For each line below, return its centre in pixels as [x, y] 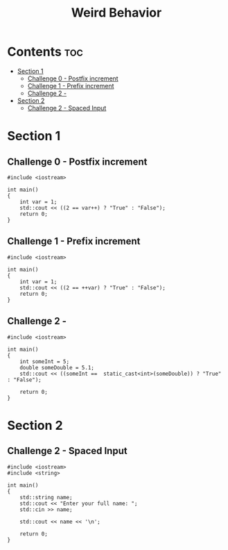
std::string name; [46, 497]
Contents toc [45, 52]
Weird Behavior [116, 13]
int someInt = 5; [45, 361]
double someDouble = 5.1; [57, 367]
